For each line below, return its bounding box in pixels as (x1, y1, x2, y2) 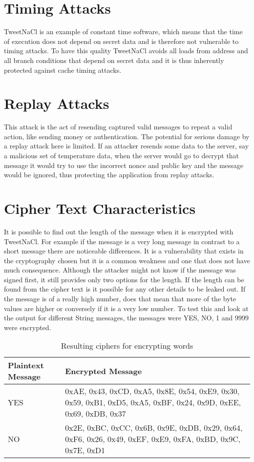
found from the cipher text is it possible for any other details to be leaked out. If (4, 284, 246, 294)
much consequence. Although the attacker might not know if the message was (4, 265, 236, 275)
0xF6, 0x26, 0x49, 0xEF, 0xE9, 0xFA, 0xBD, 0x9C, (65, 433, 241, 445)
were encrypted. (4, 322, 51, 332)
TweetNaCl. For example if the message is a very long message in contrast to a (4, 236, 240, 246)
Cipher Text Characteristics (4, 198, 196, 218)
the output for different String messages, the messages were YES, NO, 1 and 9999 (4, 313, 249, 323)
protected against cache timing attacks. (4, 64, 122, 75)
